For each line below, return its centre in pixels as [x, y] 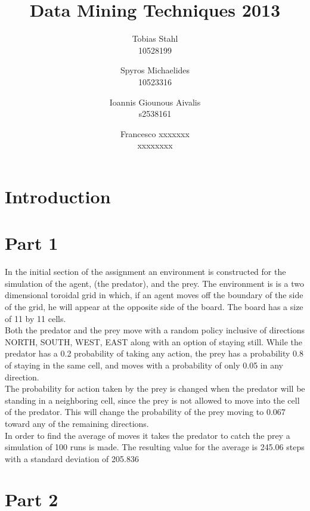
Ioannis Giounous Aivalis [155, 102]
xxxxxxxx [155, 145]
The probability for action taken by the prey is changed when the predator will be [155, 388]
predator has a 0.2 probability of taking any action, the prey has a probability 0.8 [154, 353]
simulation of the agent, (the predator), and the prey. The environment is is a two [155, 283]
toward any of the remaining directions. [77, 423]
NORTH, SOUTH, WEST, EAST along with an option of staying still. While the [154, 341]
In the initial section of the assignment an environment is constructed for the [145, 272]
